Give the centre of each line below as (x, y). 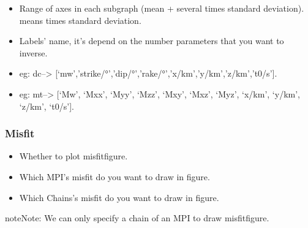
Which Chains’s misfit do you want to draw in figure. (119, 197)
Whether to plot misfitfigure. (73, 156)
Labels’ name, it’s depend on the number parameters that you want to (152, 41)
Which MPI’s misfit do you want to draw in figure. (115, 176)
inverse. (33, 52)
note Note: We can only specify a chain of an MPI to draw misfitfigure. (137, 218)
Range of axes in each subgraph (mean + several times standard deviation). (162, 8)
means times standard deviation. (80, 20)
